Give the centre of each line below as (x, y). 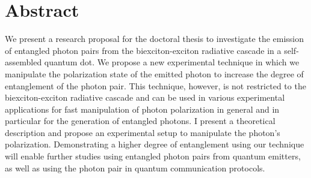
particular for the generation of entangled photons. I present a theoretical (140, 121)
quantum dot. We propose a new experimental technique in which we (172, 62)
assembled (23, 62)
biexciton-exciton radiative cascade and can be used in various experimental (145, 97)
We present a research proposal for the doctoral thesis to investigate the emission (155, 39)
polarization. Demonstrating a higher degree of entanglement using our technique (155, 144)
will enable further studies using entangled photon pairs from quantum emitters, (153, 156)
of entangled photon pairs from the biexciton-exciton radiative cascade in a (143, 50)
